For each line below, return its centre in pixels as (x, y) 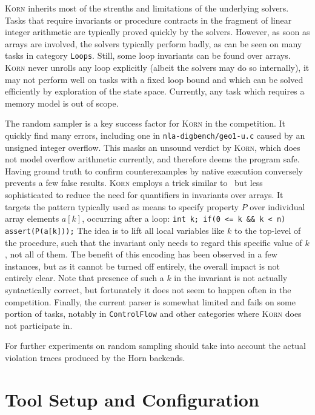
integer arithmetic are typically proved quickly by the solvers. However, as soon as (157, 32)
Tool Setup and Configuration (132, 399)
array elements (32, 218)
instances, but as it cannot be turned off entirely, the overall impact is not (142, 266)
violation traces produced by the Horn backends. (95, 357)
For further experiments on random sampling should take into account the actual (155, 346)
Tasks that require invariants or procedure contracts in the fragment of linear (148, 20)
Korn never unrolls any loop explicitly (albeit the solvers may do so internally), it (157, 68)
